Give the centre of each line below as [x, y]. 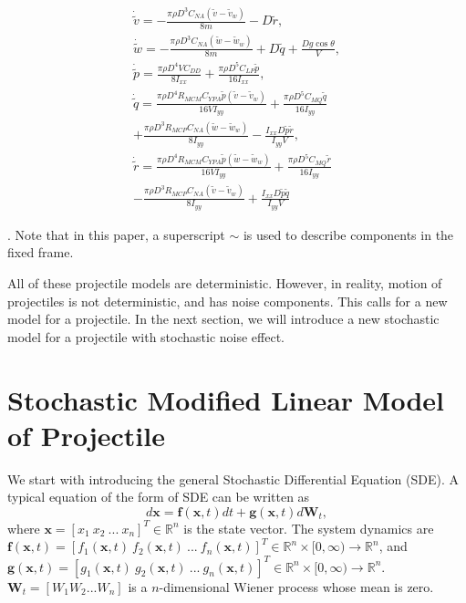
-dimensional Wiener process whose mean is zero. [296, 586]
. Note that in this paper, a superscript [116, 234]
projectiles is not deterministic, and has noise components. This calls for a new [228, 301]
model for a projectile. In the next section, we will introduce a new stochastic [223, 319]
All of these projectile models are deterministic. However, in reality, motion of [225, 282]
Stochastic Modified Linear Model [226, 399]
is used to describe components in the [348, 234]
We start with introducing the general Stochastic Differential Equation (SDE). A [233, 478]
